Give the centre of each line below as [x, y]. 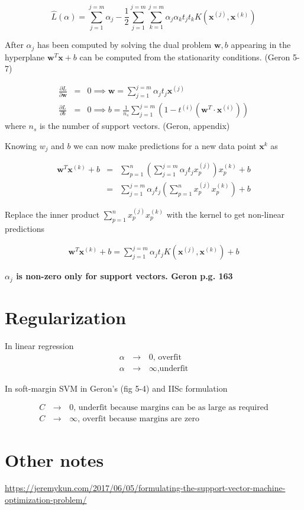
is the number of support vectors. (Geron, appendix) [135, 126]
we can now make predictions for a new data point [165, 145]
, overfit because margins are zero [138, 419]
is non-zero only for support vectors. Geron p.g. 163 [124, 276]
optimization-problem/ [46, 500]
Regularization [66, 317]
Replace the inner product [52, 214]
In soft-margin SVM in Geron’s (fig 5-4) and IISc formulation [116, 388]
